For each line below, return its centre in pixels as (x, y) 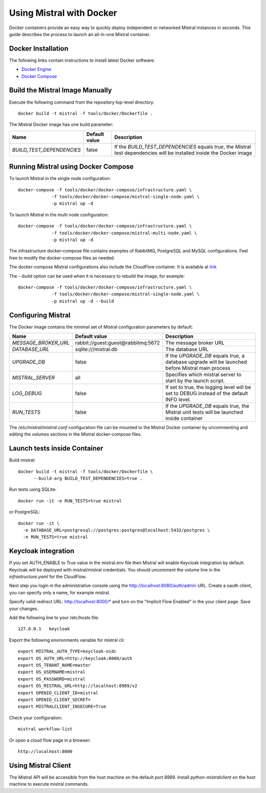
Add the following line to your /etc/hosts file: (54, 618)
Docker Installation (39, 49)
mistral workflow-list (45, 729)
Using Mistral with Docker (63, 13)
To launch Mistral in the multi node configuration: (59, 215)
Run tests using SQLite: (33, 489)
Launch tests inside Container (56, 449)
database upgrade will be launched (206, 361)
